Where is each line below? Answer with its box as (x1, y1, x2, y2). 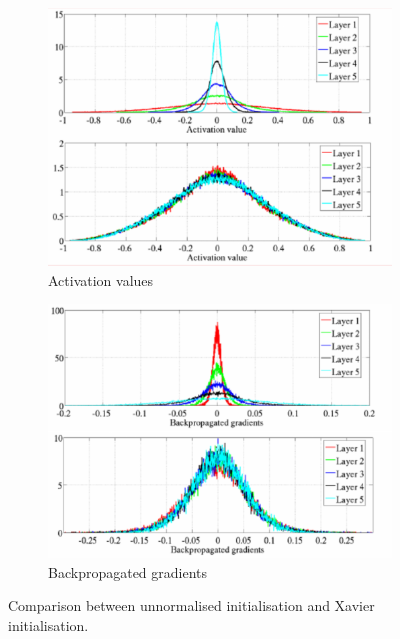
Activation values (48, 269, 154, 290)
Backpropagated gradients (48, 561, 208, 582)
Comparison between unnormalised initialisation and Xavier (8, 595, 375, 616)
